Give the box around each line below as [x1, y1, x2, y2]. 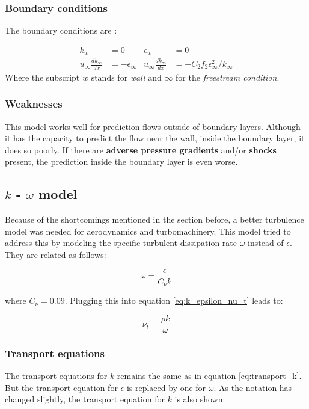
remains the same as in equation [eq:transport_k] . [117, 369, 302, 382]
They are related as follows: [5, 248, 106, 261]
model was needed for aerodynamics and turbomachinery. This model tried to [5, 224, 291, 237]
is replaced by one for [126, 381, 206, 393]
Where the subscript [5, 70, 80, 83]
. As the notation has [213, 381, 292, 393]
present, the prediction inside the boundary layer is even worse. [5, 155, 238, 168]
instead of [248, 236, 284, 249]
